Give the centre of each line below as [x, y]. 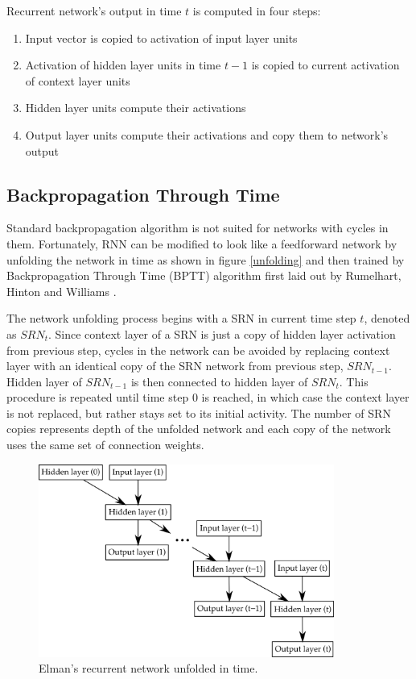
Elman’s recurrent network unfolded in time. [148, 668]
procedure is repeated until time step [98, 397]
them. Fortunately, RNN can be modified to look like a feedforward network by [202, 243]
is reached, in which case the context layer [305, 397]
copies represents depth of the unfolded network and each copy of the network [199, 429]
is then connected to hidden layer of [219, 381]
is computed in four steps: [257, 10]
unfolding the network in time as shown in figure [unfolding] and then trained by [206, 259]
